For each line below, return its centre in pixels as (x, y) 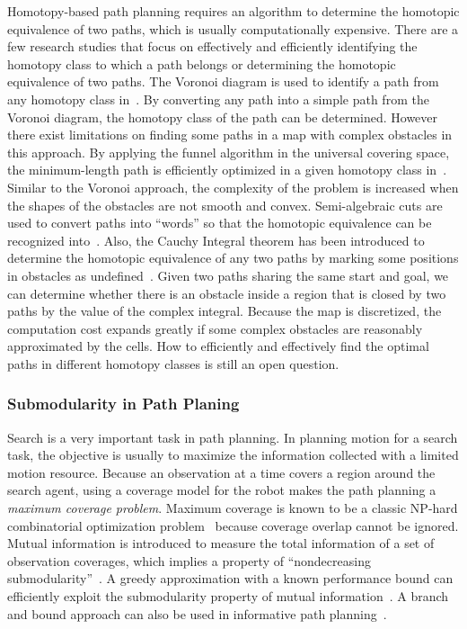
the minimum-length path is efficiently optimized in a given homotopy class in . (227, 170)
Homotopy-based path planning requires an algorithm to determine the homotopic (233, 11)
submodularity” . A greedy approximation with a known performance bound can (230, 578)
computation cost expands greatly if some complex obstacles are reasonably (215, 328)
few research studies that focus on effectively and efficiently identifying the (212, 46)
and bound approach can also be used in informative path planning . (197, 613)
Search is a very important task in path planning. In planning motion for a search (233, 437)
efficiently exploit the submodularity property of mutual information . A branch (228, 596)
